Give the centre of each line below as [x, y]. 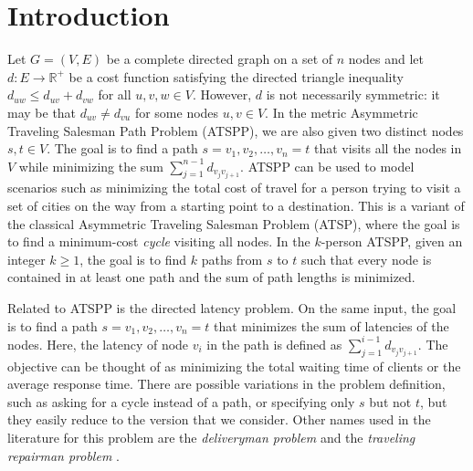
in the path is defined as [274, 344]
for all [115, 94]
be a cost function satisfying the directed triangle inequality [236, 76]
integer [26, 259]
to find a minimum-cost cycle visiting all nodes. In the [159, 241]
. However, [222, 94]
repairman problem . [63, 455]
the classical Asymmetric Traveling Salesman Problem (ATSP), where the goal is [234, 223]
